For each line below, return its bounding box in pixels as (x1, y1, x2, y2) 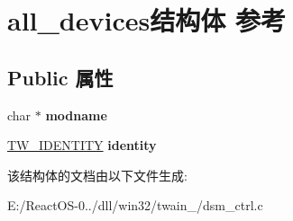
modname (45, 105, 107, 124)
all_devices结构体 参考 (7, 2, 286, 39)
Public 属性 (7, 63, 114, 91)
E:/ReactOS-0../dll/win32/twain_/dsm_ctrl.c (7, 196, 263, 215)
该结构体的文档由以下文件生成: (7, 165, 188, 184)
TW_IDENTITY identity (7, 136, 157, 155)
